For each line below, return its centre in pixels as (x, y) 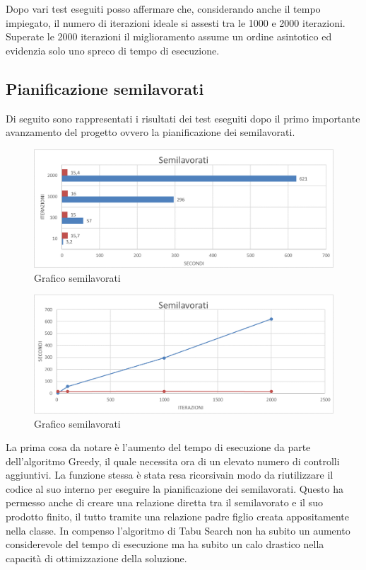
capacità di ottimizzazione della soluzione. (96, 558)
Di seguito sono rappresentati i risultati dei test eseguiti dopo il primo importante (183, 118)
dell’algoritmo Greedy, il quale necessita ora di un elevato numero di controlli (173, 461)
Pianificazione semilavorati (105, 88)
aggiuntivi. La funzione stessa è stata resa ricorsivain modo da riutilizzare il (170, 475)
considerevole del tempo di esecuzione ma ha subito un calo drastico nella (165, 544)
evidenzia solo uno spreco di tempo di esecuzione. (113, 50)
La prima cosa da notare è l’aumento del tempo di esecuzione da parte (158, 447)
